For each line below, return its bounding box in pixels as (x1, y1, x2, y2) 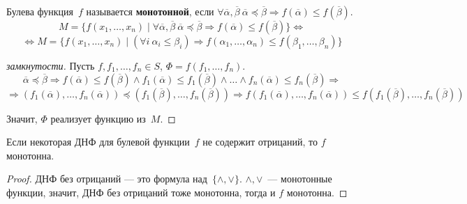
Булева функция (6, 4, 74, 18)
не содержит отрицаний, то (202, 134, 318, 149)
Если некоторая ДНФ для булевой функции (6, 134, 190, 149)
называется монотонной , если (86, 4, 214, 18)
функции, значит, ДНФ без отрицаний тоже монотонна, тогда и (6, 185, 276, 199)
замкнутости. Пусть (6, 58, 95, 72)
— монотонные (267, 171, 332, 186)
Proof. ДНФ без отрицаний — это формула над (6, 171, 207, 186)
